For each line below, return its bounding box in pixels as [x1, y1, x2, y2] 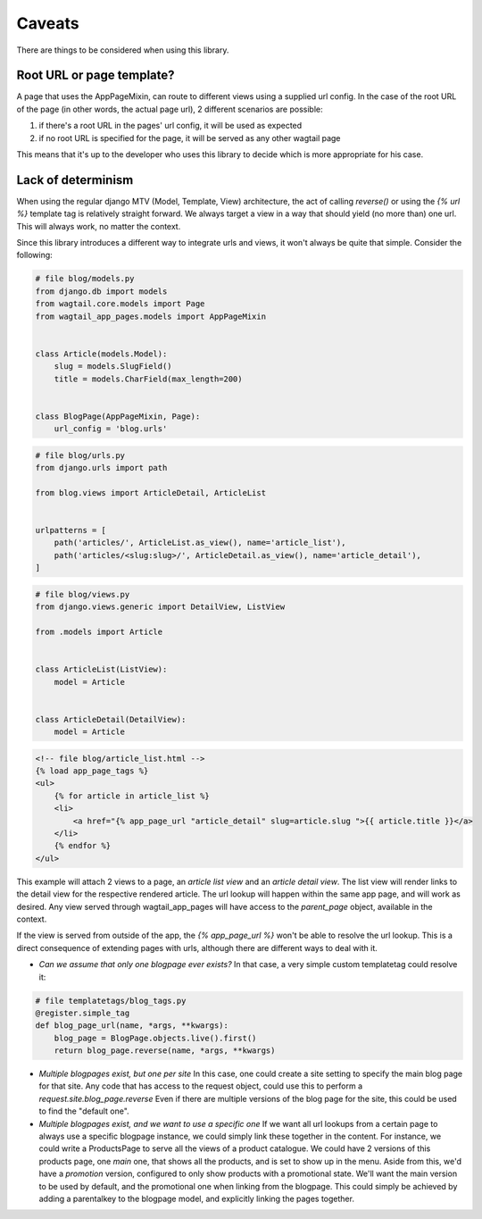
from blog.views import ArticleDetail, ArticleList [35, 488, 267, 497]
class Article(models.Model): [35, 348, 168, 359]
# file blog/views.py [35, 589, 130, 599]
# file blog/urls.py [35, 450, 125, 460]
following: [16, 250, 53, 261]
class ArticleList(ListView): [35, 664, 168, 674]
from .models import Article [35, 627, 163, 637]
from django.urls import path [35, 463, 168, 473]
